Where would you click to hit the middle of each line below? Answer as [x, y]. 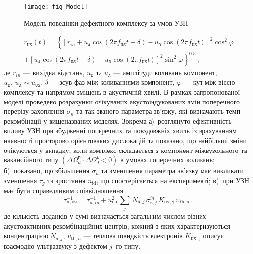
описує [213, 235]
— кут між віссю [209, 82]
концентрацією [26, 235]
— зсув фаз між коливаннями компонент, [112, 82]
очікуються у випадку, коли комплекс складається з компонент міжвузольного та [126, 150]
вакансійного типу [31, 160]
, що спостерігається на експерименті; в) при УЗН [173, 180]
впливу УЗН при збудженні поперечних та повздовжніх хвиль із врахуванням [120, 130]
